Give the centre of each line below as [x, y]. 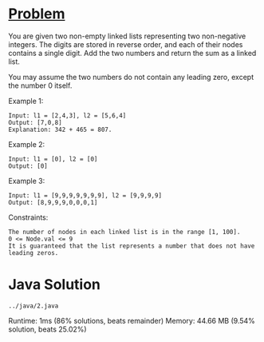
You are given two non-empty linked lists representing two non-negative [127, 36]
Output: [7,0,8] [35, 122]
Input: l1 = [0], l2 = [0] [53, 159]
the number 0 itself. [40, 85]
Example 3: [27, 181]
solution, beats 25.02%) [47, 329]
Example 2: [27, 144]
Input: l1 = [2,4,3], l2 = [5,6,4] [67, 115]
